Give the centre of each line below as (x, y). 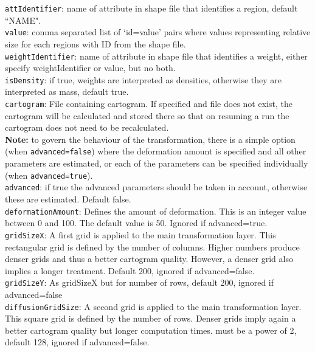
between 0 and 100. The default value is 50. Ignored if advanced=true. (136, 223)
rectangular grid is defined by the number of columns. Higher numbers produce (152, 247)
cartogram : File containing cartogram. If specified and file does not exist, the (149, 103)
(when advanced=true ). (49, 175)
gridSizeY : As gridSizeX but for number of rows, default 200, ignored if (140, 282)
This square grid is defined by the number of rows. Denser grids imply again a (151, 318)
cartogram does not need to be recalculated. (87, 127)
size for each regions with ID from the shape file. (95, 43)
